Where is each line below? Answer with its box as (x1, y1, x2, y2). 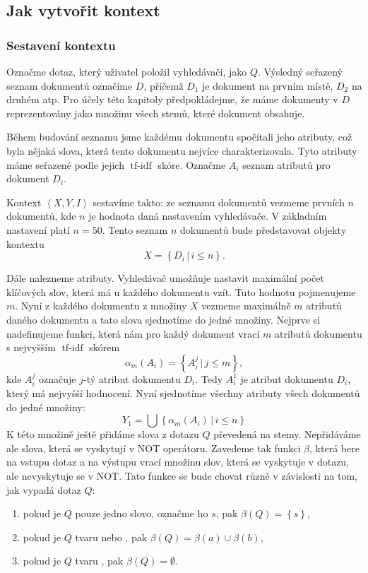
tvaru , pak (75, 553, 124, 568)
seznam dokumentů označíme (6, 78, 133, 93)
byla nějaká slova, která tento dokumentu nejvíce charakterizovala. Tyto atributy (6, 143, 357, 158)
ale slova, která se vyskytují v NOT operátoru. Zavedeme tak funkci (6, 440, 301, 455)
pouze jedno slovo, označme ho (75, 506, 208, 521)
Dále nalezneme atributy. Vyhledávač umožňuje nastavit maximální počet (6, 271, 324, 285)
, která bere (309, 440, 360, 455)
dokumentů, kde (6, 208, 76, 223)
